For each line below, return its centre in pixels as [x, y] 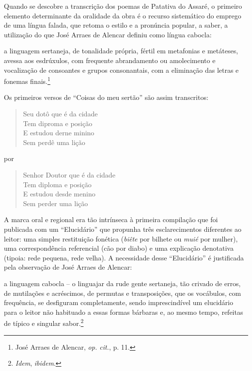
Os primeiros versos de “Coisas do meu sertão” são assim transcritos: [106, 97]
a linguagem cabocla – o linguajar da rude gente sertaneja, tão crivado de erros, [122, 283]
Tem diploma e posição [57, 184]
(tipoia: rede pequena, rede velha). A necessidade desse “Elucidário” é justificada [124, 257]
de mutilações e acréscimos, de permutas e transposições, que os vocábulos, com [123, 293]
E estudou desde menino [59, 194]
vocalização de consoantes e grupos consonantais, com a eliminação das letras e [121, 70]
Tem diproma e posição [58, 123]
